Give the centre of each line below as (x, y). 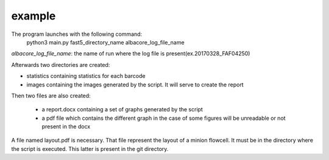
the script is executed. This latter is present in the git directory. (90, 148)
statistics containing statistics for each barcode (86, 76)
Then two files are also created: (51, 96)
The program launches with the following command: (77, 34)
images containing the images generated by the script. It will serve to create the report (135, 85)
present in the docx (66, 127)
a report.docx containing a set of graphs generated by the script (122, 110)
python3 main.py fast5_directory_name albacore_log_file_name (106, 42)
